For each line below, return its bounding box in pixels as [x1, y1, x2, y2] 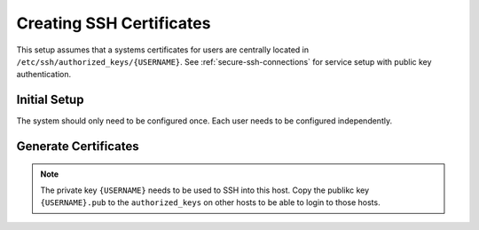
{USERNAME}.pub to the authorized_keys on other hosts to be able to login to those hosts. [40, 197, 381, 208]
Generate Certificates [16, 139, 139, 155]
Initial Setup [16, 92, 84, 107]
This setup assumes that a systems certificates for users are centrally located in [16, 44, 310, 55]
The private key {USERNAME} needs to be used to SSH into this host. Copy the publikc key [40, 185, 370, 195]
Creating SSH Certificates [16, 13, 211, 33]
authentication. [16, 69, 72, 80]
